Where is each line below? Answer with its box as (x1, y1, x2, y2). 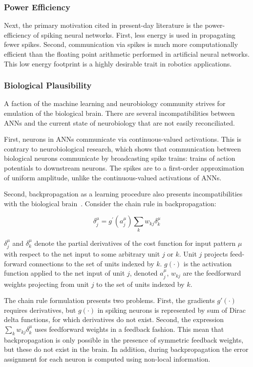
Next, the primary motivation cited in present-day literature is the (4, 20, 203, 30)
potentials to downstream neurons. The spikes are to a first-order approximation (4, 162, 244, 173)
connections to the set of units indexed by (29, 258, 154, 268)
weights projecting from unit (4, 279, 89, 289)
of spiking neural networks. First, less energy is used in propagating (33, 29, 235, 40)
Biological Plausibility (4, 79, 92, 91)
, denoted (129, 268, 158, 278)
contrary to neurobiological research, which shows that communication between (4, 143, 241, 153)
